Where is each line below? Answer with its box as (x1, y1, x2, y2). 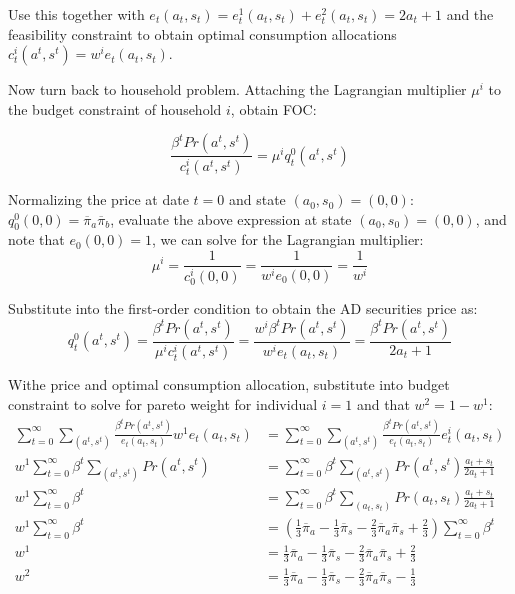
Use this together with (8, 4, 145, 24)
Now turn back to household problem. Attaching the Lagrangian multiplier (8, 79, 467, 100)
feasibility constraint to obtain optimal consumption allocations (8, 23, 397, 44)
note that (8, 229, 65, 250)
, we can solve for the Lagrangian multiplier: (152, 229, 424, 250)
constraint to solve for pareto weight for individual (8, 394, 318, 415)
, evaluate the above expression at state (110, 208, 352, 229)
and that (356, 394, 410, 415)
